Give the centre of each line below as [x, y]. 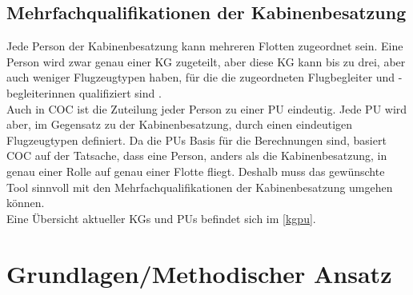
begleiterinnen [41, 92]
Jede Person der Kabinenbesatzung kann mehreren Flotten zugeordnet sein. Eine [205, 46]
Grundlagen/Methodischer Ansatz [199, 273]
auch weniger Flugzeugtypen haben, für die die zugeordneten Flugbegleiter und [201, 77]
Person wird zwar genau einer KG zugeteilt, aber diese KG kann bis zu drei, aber [206, 61]
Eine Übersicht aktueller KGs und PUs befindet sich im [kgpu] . [161, 218]
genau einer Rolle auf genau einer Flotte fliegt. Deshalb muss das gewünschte [196, 171]
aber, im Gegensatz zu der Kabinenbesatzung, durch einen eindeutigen [180, 124]
